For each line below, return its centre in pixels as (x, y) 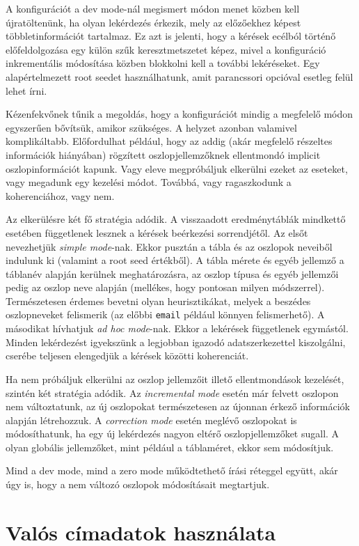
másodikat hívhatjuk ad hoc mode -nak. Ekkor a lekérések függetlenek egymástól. (177, 328)
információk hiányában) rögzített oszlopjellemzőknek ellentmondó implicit (163, 154)
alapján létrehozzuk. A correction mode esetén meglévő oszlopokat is (151, 420)
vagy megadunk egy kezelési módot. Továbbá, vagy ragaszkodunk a (149, 182)
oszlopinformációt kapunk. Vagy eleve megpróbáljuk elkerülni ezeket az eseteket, (177, 168)
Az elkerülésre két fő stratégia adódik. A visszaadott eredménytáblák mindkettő (176, 219)
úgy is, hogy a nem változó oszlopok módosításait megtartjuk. (138, 484)
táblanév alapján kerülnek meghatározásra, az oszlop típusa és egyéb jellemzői (172, 273)
